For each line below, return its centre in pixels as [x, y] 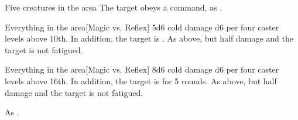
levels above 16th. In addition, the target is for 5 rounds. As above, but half [141, 80]
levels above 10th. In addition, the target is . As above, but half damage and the [149, 38]
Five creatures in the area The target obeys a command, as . [114, 7]
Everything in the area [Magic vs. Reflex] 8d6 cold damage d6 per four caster [142, 69]
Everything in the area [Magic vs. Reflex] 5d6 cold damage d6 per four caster [142, 27]
